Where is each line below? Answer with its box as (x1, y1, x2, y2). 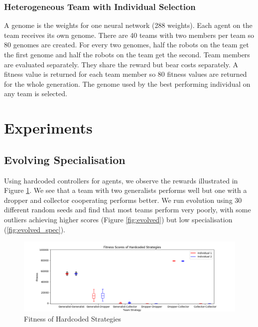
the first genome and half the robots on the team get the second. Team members (4, 49, 250, 59)
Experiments (4, 118, 93, 138)
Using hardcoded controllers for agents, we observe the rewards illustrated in (4, 175, 238, 185)
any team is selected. (4, 88, 67, 99)
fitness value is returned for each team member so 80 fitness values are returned (4, 69, 247, 79)
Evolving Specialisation (4, 152, 126, 167)
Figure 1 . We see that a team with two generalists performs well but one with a (4, 185, 247, 195)
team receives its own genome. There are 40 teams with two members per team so (4, 29, 255, 40)
